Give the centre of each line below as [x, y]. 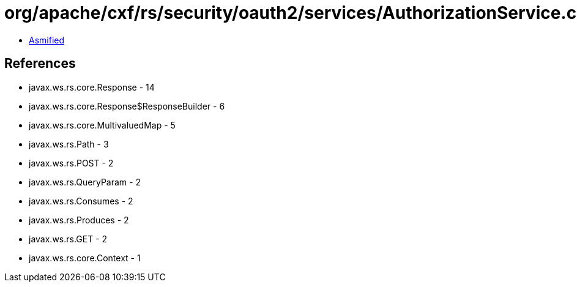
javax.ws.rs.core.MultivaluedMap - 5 [102, 125]
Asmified [47, 40]
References [40, 64]
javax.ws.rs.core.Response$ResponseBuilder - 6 [127, 106]
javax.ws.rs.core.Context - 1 [85, 258]
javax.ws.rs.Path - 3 [69, 144]
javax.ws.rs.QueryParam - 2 [85, 182]
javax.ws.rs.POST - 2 [71, 163]
